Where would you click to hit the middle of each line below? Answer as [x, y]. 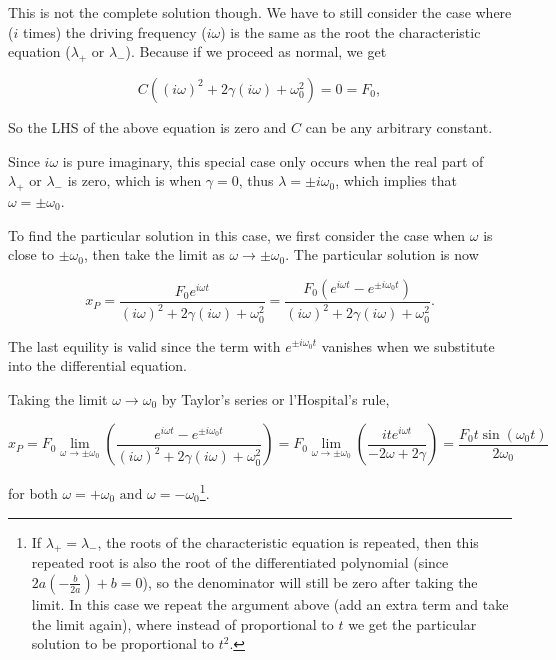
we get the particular [412, 623]
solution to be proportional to [122, 643]
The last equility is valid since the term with [144, 345]
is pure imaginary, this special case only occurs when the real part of [273, 160]
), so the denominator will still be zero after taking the [310, 581]
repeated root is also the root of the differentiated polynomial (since [240, 562]
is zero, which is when [134, 180]
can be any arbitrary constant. [399, 126]
